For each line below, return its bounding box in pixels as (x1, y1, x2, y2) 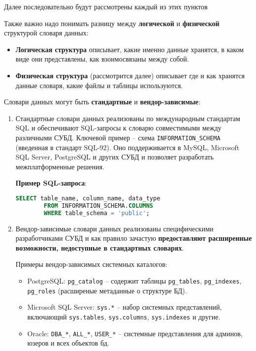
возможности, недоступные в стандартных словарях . (15, 242, 184, 253)
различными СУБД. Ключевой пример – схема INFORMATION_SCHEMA (15, 132, 221, 142)
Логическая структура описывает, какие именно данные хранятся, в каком (15, 44, 244, 54)
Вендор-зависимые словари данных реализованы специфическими (15, 223, 214, 233)
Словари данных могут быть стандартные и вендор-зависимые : (4, 96, 200, 107)
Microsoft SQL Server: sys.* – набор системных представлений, (27, 302, 222, 312)
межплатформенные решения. (15, 161, 104, 171)
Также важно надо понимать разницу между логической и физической (4, 18, 220, 28)
